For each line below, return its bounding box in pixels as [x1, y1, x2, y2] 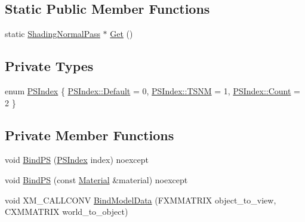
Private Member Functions [5, 125, 174, 144]
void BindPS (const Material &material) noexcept [5, 173, 188, 186]
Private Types [5, 57, 94, 75]
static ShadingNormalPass [5, 27, 100, 40]
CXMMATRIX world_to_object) [5, 205, 128, 218]
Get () [110, 27, 133, 40]
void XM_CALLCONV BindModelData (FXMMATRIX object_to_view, [5, 193, 276, 206]
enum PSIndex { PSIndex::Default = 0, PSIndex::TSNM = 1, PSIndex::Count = [5, 85, 301, 97]
